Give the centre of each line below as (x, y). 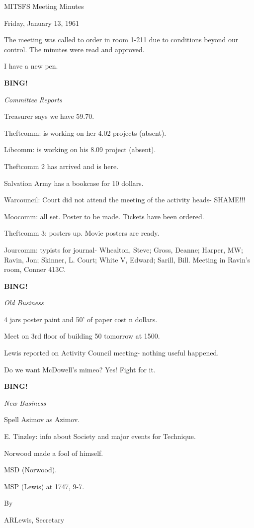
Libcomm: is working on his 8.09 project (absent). (80, 149)
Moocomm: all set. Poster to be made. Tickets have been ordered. (104, 216)
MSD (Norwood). (31, 470)
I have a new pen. (31, 66)
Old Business (24, 303)
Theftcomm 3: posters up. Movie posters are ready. (82, 233)
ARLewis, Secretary (34, 520)
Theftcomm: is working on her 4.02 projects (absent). (85, 132)
